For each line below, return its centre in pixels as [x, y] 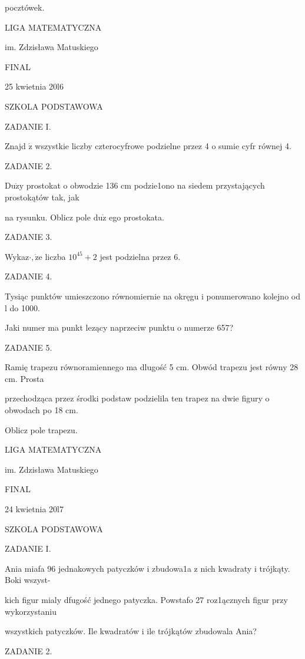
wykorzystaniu [31, 611]
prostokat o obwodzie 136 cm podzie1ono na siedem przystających [145, 185]
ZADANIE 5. [29, 347]
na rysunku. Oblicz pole [48, 217]
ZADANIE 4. [29, 276]
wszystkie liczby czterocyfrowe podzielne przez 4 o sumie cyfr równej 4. [163, 146]
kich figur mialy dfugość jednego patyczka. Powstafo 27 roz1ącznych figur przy [146, 599]
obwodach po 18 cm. [42, 410]
